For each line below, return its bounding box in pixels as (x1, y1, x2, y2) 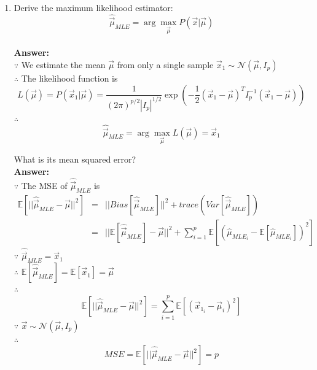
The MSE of (21, 179, 68, 191)
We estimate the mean (21, 58, 106, 71)
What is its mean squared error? (14, 153, 136, 166)
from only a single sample (117, 58, 214, 71)
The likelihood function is (21, 72, 118, 84)
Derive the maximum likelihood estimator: (14, 1, 173, 13)
